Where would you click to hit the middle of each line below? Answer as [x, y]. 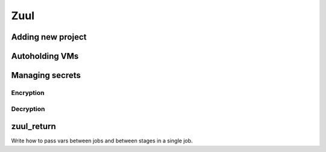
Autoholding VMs [45, 56]
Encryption [28, 93]
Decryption [28, 109]
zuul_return [34, 126]
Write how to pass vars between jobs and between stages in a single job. [102, 141]
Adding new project [49, 37]
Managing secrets [46, 75]
